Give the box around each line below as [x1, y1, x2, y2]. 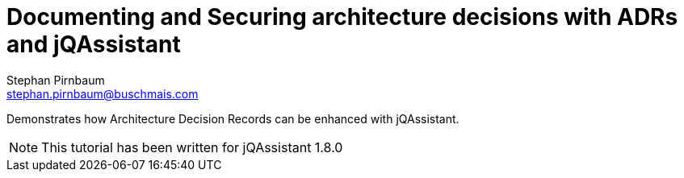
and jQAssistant [6, 31, 181, 58]
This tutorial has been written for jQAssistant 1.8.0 [41, 139, 343, 155]
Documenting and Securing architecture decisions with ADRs [6, 3, 678, 31]
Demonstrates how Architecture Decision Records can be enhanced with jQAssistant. [6, 111, 459, 126]
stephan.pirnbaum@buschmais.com [6, 86, 199, 101]
